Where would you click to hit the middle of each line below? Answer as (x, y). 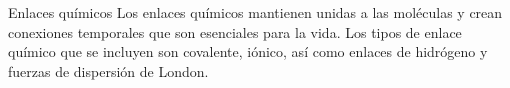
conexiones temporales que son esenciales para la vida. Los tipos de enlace (235, 31)
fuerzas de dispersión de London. (108, 70)
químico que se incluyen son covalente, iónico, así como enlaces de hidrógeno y (248, 51)
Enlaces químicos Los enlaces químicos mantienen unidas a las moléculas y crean (255, 12)
